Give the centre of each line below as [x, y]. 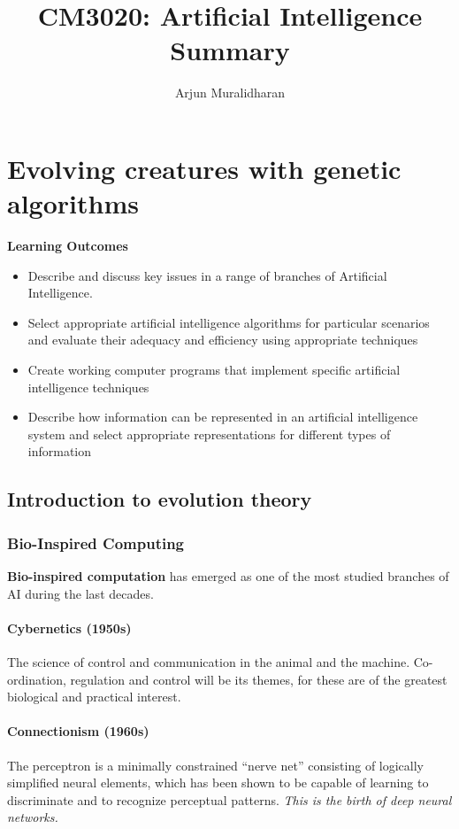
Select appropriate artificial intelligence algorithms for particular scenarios [229, 322]
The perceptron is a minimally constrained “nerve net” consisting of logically [216, 765]
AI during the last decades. [80, 593]
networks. [33, 817]
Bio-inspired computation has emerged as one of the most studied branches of [228, 575]
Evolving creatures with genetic [204, 168]
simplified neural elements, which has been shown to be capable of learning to [218, 783]
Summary [230, 50]
